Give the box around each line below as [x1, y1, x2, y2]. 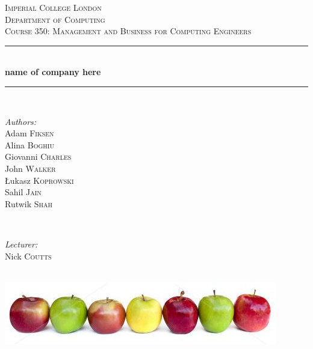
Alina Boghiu [5, 138, 54, 151]
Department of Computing [5, 13, 105, 25]
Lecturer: [5, 237, 38, 250]
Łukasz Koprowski [5, 174, 74, 186]
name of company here [5, 65, 101, 78]
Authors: [5, 115, 37, 127]
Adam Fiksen [5, 127, 54, 139]
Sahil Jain [5, 186, 42, 198]
